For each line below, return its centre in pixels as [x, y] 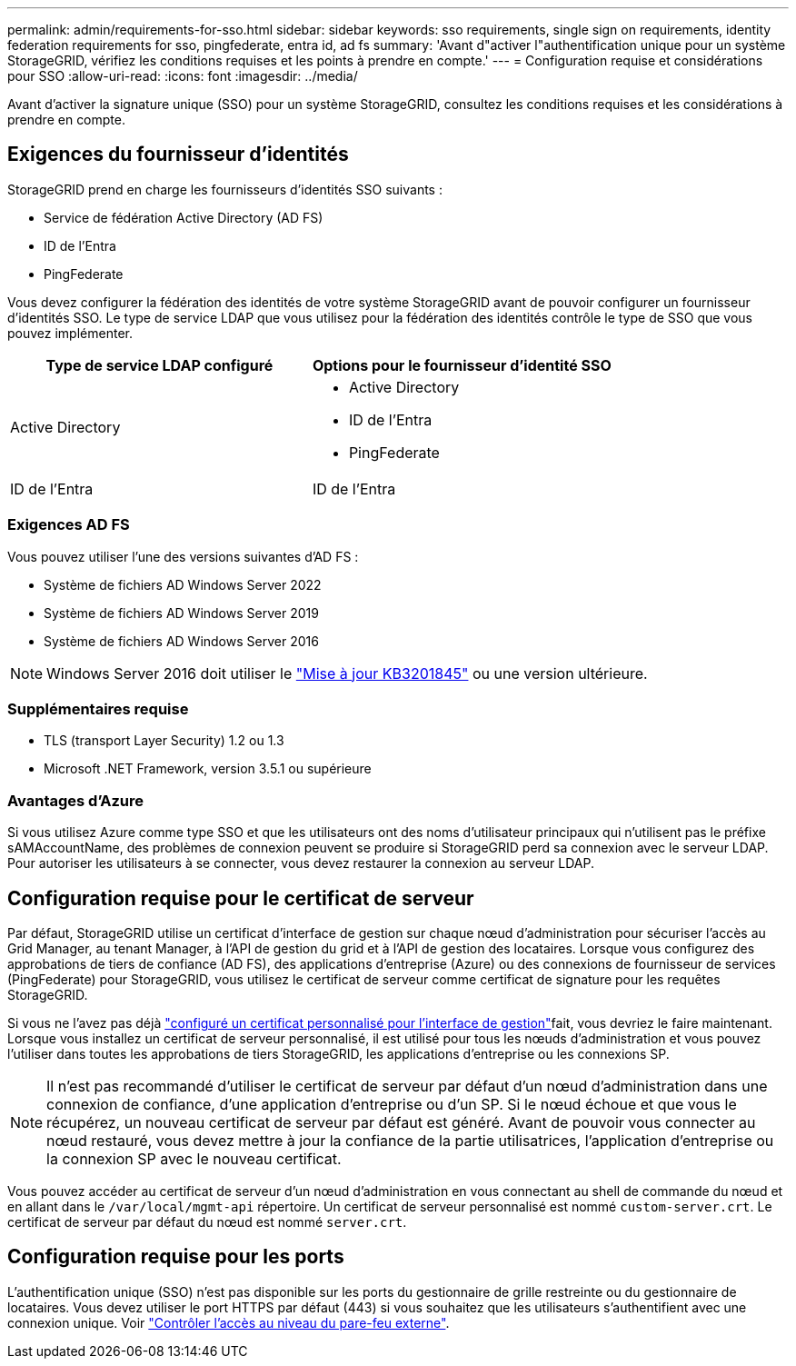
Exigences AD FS [69, 525]
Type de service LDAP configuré [159, 365]
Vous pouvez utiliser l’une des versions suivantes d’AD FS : [183, 556]
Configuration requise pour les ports [176, 1257]
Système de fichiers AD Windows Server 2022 [183, 584]
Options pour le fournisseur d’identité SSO [462, 365]
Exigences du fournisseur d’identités [178, 155]
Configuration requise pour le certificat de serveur [241, 898]
